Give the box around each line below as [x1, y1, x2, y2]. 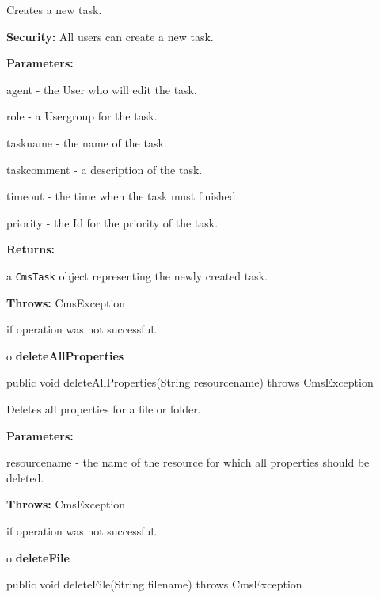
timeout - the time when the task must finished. [6, 188, 239, 204]
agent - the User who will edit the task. [6, 81, 197, 97]
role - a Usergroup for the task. [6, 108, 158, 124]
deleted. [6, 469, 44, 486]
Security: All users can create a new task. [6, 28, 214, 44]
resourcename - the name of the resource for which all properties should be [6, 454, 370, 470]
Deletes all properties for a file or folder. [6, 400, 201, 417]
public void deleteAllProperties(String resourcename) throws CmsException [6, 374, 374, 390]
